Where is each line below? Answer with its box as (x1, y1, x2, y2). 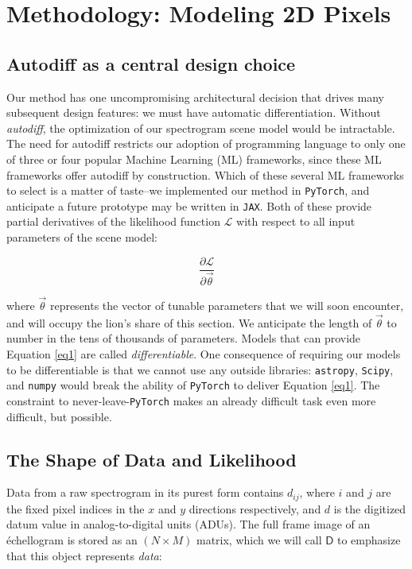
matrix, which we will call (196, 531, 322, 548)
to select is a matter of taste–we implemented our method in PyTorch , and (6, 182, 370, 199)
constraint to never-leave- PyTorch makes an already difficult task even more (6, 392, 376, 408)
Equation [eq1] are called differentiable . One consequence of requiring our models (6, 345, 401, 362)
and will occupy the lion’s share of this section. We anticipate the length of (6, 314, 372, 331)
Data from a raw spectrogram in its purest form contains (6, 484, 284, 501)
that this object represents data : (6, 547, 162, 563)
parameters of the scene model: (6, 229, 157, 246)
